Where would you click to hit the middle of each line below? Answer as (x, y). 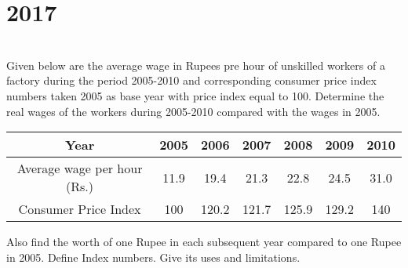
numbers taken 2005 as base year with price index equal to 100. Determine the (195, 95)
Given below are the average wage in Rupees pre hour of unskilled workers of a (196, 65)
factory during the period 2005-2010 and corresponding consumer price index (191, 80)
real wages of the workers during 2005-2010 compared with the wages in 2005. (193, 111)
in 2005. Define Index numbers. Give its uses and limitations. (153, 257)
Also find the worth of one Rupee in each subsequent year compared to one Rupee (204, 242)
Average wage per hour (80, 168)
